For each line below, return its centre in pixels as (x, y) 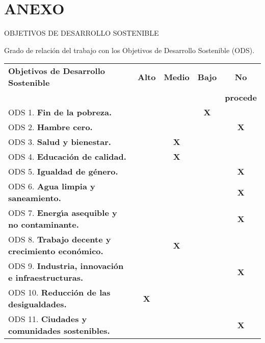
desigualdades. (37, 304)
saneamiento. (35, 198)
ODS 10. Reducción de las (59, 292)
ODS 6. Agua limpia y (52, 186)
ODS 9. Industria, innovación (66, 266)
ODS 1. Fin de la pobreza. (60, 112)
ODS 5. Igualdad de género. (63, 171)
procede (241, 97)
